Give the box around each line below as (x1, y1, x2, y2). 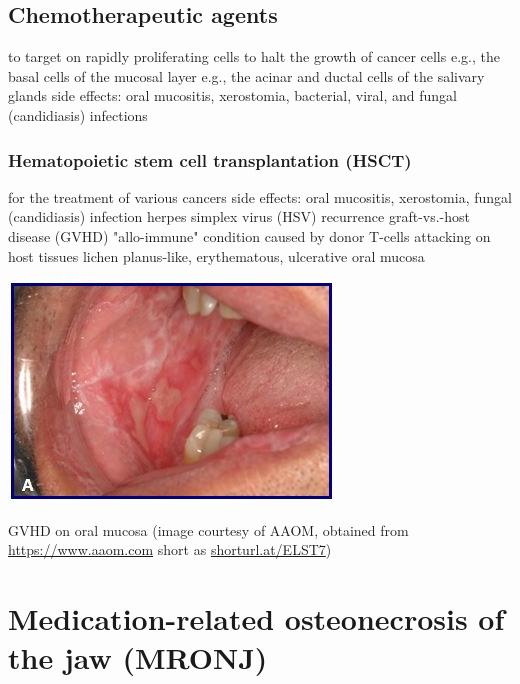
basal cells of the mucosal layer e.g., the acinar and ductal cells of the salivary (8, 65, 485, 86)
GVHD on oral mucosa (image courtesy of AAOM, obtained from (8, 519, 409, 540)
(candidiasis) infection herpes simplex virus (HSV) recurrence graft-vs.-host (8, 206, 471, 227)
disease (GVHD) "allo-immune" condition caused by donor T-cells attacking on (8, 225, 491, 246)
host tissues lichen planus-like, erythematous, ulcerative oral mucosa (8, 245, 425, 266)
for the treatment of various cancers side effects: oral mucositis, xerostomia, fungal (8, 186, 512, 207)
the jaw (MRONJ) (8, 637, 268, 678)
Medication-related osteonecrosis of (8, 598, 505, 639)
